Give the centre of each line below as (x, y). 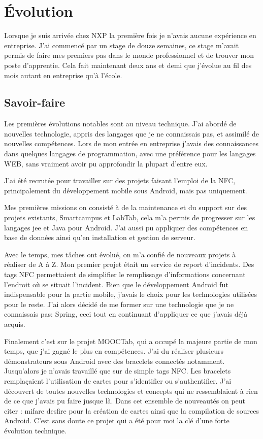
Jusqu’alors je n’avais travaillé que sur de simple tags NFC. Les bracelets (118, 371)
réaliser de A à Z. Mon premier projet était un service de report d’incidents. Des (129, 264)
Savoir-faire (35, 102)
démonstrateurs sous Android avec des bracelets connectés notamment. (114, 361)
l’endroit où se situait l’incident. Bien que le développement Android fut (116, 284)
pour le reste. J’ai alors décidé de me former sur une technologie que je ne (119, 304)
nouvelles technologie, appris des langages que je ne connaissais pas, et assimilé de (132, 133)
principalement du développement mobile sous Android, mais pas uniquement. (126, 190)
